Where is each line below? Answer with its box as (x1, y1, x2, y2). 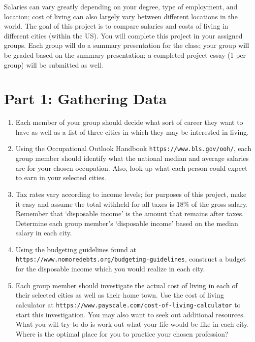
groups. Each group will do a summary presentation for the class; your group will (4, 40, 249, 50)
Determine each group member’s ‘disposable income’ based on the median (15, 218, 238, 228)
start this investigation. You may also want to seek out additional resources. (15, 309, 245, 319)
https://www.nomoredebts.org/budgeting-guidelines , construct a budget (15, 254, 246, 264)
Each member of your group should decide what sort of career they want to (15, 117, 243, 127)
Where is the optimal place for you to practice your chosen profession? (15, 328, 228, 339)
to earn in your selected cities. (15, 172, 106, 183)
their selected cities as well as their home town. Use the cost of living (15, 290, 224, 300)
